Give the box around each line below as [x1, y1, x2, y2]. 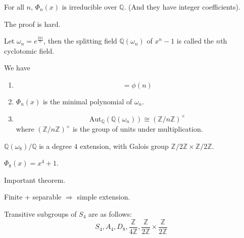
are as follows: [88, 208, 132, 219]
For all [4, 2, 24, 12]
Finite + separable [4, 191, 62, 202]
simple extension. [77, 191, 130, 202]
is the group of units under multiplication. [72, 124, 203, 134]
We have [4, 62, 30, 73]
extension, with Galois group [80, 140, 169, 151]
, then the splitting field [43, 35, 117, 46]
